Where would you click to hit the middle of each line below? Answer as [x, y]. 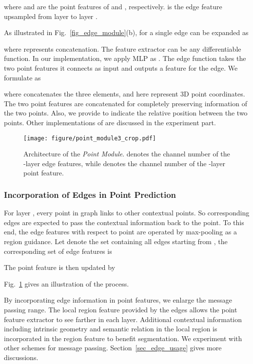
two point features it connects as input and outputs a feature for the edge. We [121, 67]
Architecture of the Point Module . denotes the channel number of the [127, 154]
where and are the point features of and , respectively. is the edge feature [113, 6]
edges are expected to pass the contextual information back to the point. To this [124, 222]
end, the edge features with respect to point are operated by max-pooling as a [120, 232]
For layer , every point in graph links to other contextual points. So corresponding [127, 213]
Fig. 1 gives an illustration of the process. [67, 283]
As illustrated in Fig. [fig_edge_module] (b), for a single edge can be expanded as [126, 32]
